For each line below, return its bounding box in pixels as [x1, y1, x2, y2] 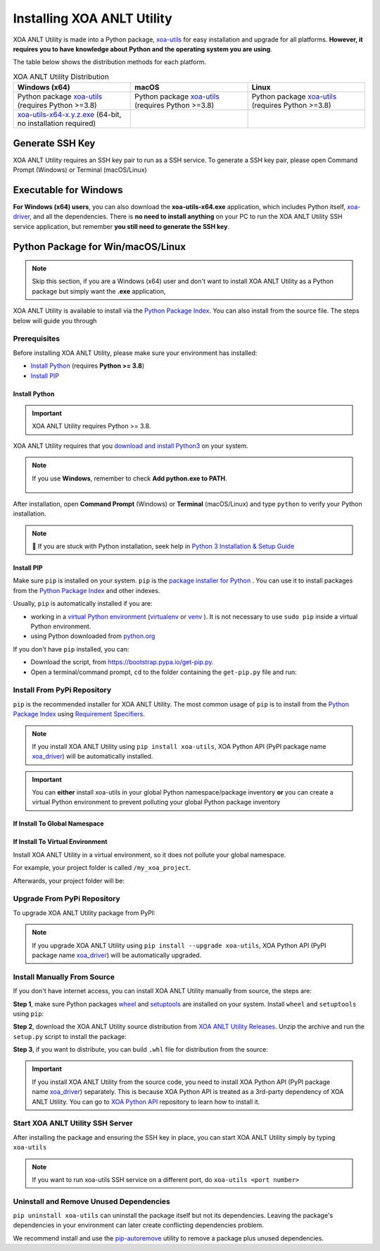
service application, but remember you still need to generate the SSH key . [13, 222, 230, 230]
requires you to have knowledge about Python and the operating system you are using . [13, 44, 272, 53]
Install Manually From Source [13, 972, 115, 982]
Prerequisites [13, 334, 60, 344]
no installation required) [17, 118, 96, 128]
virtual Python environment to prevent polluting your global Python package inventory [32, 798, 281, 807]
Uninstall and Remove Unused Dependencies [13, 1196, 170, 1206]
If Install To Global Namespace [13, 819, 105, 828]
